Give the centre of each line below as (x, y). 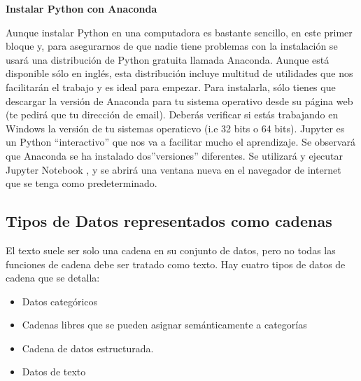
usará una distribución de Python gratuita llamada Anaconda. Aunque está (168, 59)
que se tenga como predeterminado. (82, 183)
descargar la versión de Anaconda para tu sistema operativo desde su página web (179, 101)
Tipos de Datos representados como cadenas (169, 221)
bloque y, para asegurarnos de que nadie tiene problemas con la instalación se (172, 46)
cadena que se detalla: (53, 278)
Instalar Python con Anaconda (82, 8)
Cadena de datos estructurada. (88, 348)
